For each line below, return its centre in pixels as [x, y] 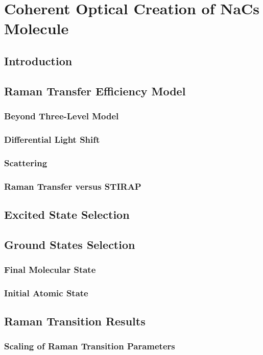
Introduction [38, 60]
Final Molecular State [50, 269]
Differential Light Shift [52, 139]
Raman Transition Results [75, 321]
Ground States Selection [70, 244]
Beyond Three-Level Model [62, 116]
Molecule [37, 28]
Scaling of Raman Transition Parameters [90, 346]
